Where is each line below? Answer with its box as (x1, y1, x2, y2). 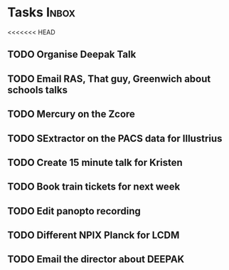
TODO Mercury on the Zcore (7, 108, 135, 120)
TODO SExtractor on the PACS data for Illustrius (7, 133, 223, 145)
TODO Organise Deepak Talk (7, 48, 137, 61)
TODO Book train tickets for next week (7, 181, 181, 193)
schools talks (7, 83, 68, 96)
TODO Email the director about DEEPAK (7, 254, 185, 266)
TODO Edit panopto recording (7, 204, 141, 217)
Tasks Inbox (7, 4, 76, 21)
